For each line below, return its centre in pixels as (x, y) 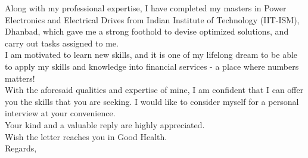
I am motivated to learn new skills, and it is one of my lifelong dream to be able (151, 55)
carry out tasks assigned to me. (62, 43)
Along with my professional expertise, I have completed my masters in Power (146, 8)
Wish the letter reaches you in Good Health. (86, 136)
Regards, (21, 148)
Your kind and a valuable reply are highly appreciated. (105, 124)
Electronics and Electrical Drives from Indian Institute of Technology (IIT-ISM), (152, 19)
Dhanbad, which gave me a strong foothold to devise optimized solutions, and (147, 31)
